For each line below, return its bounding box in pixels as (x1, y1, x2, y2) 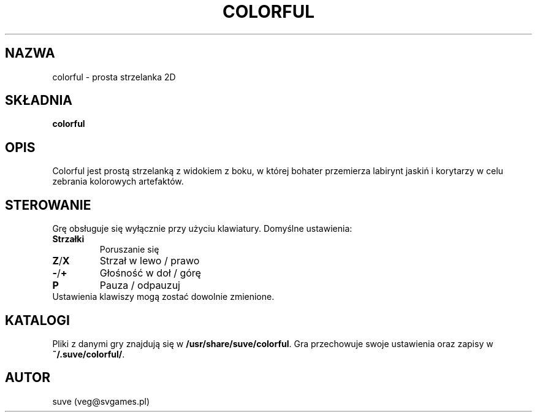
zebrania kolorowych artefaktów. (52, 176, 184, 187)
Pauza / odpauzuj (99, 279, 180, 292)
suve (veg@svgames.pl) (52, 396, 150, 407)
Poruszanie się (99, 244, 159, 255)
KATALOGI (5, 312, 70, 328)
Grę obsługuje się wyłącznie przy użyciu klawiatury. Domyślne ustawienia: (52, 223, 352, 234)
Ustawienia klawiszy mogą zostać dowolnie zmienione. (52, 291, 275, 302)
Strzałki (52, 234, 85, 245)
